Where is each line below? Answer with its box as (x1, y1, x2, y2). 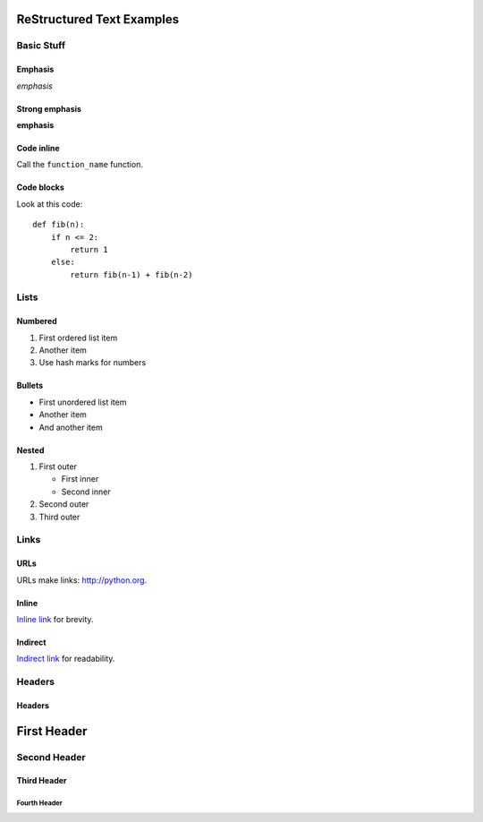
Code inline (16, 142, 60, 153)
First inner (61, 474, 99, 484)
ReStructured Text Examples (16, 12, 180, 27)
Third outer (38, 511, 80, 522)
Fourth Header (16, 799, 63, 808)
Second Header (16, 750, 86, 763)
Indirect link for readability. (16, 654, 115, 664)
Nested (16, 444, 45, 456)
